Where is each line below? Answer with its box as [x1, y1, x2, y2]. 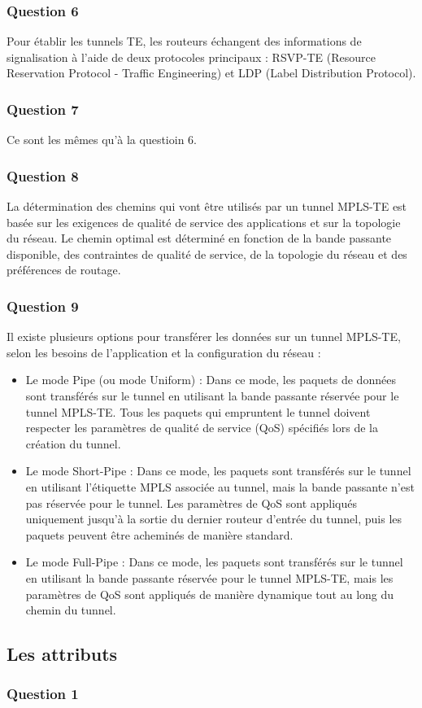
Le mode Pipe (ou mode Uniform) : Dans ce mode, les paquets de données [25, 371, 396, 388]
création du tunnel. [25, 435, 121, 452]
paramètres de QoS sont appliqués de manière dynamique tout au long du [25, 585, 394, 602]
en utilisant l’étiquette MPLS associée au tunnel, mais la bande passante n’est [25, 478, 415, 495]
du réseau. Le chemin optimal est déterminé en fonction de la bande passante [7, 229, 392, 247]
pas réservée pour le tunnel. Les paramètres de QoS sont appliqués [25, 494, 358, 511]
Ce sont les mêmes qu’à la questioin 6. [7, 131, 197, 148]
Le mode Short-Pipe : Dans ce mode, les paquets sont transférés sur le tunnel [25, 462, 411, 479]
